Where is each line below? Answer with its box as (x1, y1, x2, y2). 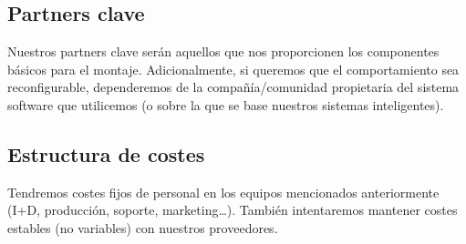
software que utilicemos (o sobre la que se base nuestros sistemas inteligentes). (7, 95, 444, 114)
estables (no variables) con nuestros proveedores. (7, 218, 278, 237)
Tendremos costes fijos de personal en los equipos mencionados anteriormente (7, 182, 440, 201)
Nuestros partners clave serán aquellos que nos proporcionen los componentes (7, 42, 440, 61)
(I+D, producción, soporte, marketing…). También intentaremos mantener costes (7, 200, 458, 219)
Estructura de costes (7, 139, 205, 168)
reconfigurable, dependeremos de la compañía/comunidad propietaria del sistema (7, 77, 460, 97)
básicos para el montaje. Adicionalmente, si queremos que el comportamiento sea (7, 59, 460, 78)
